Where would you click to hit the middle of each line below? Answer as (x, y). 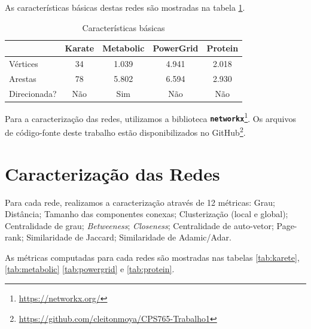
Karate (80, 48)
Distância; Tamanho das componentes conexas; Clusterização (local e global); (147, 214)
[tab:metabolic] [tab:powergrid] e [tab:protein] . (90, 269)
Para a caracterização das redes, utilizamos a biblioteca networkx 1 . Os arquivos (150, 117)
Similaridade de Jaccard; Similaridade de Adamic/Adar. (129, 237)
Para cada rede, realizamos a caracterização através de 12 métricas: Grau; (140, 202)
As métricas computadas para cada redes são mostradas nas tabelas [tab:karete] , (152, 257)
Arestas (23, 78)
